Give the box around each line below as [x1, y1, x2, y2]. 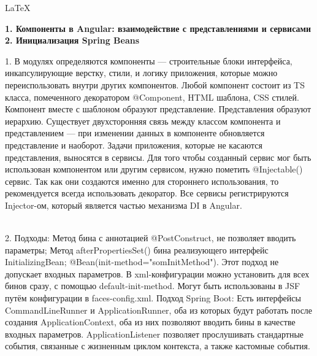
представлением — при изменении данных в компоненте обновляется [5, 126, 265, 139]
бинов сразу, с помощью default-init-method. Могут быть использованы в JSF [5, 279, 300, 292]
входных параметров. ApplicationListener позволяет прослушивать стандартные [5, 327, 304, 340]
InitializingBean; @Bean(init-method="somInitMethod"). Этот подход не [5, 255, 279, 268]
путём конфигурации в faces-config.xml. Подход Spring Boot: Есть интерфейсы [5, 292, 301, 304]
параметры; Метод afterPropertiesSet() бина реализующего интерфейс [5, 243, 269, 256]
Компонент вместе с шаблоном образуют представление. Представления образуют [5, 103, 311, 115]
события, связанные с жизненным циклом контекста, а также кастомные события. [5, 339, 310, 352]
